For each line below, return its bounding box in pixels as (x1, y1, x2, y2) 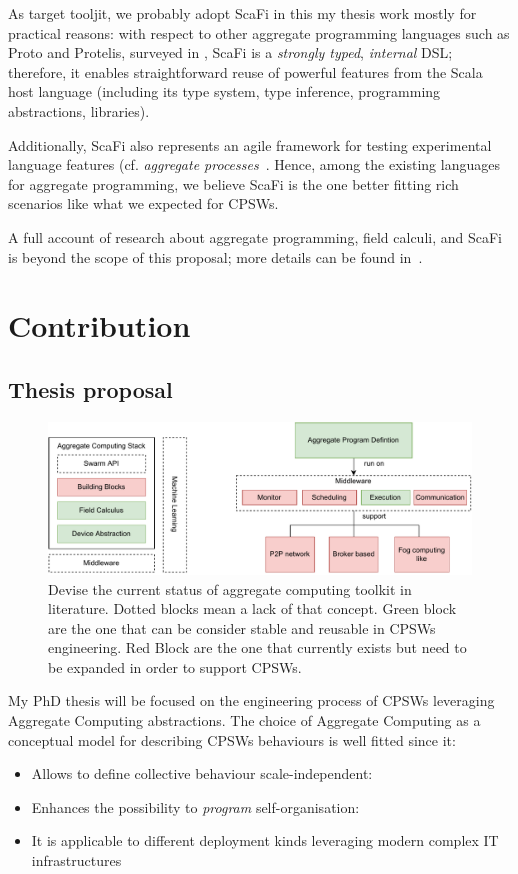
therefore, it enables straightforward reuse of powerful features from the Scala (8, 61, 483, 82)
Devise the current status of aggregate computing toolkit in (48, 578, 412, 599)
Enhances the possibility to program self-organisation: (31, 796, 360, 817)
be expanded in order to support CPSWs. (48, 656, 302, 677)
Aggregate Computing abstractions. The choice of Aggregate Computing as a (8, 710, 481, 731)
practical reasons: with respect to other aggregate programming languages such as (8, 22, 510, 43)
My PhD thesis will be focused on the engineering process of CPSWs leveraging (8, 690, 495, 711)
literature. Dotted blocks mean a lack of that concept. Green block (48, 598, 457, 619)
